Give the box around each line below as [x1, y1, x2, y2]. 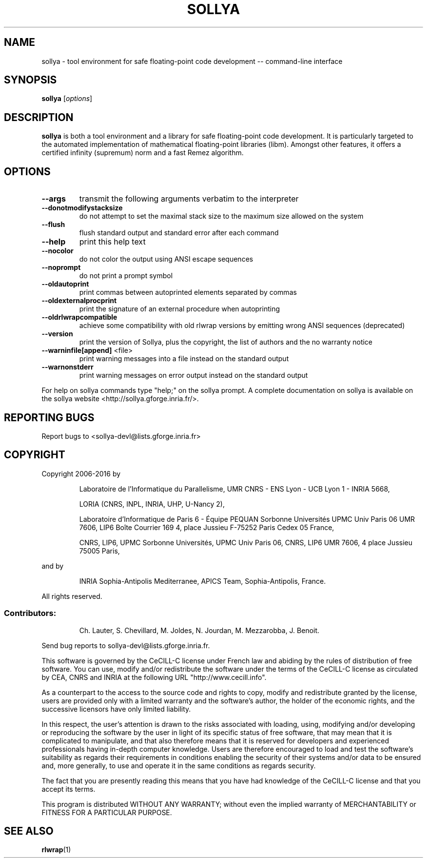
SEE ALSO [4, 824, 54, 837]
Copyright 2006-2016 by [41, 469, 121, 478]
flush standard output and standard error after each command [79, 228, 279, 237]
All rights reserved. [41, 592, 102, 600]
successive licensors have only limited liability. [41, 704, 191, 713]
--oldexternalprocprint [41, 296, 117, 305]
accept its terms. [41, 784, 96, 793]
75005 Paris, [79, 546, 120, 555]
